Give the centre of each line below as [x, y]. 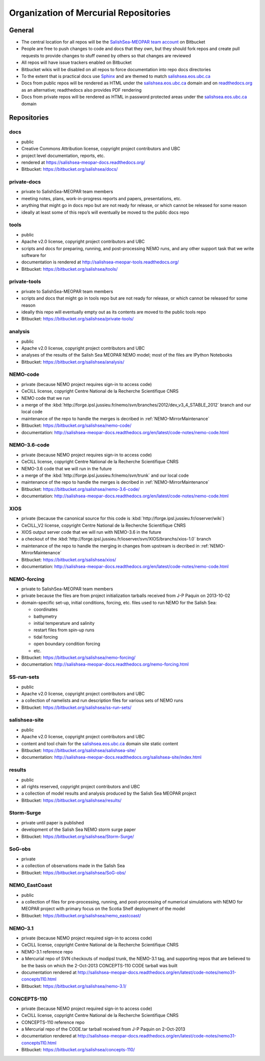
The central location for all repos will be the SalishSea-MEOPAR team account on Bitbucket [113, 42]
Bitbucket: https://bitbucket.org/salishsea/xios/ [69, 560]
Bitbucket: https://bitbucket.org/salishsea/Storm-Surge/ [78, 836]
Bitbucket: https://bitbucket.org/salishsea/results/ [71, 800]
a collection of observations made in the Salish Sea [73, 866]
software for [34, 255]
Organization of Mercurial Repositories [90, 13]
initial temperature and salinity [64, 623]
